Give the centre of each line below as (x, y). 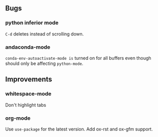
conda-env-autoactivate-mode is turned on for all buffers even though (78, 58)
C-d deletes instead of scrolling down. (45, 34)
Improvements (29, 79)
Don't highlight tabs (26, 105)
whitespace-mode (28, 94)
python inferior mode (32, 23)
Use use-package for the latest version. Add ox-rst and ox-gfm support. (79, 129)
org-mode (18, 118)
